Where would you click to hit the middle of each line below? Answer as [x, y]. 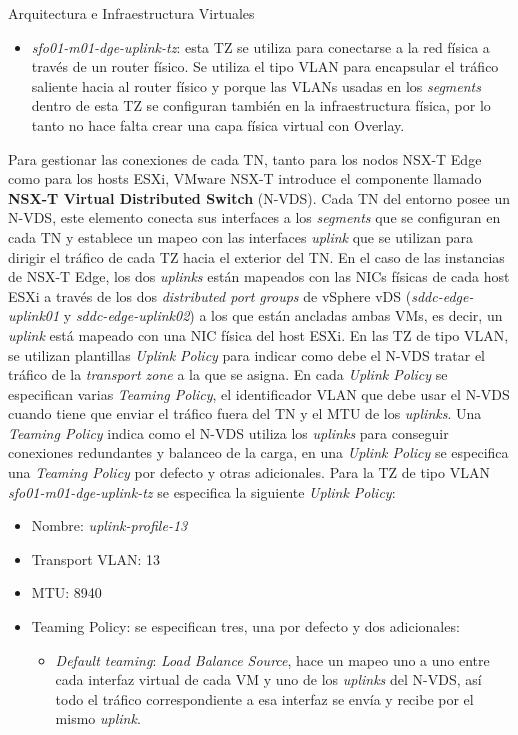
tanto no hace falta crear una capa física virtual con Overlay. [218, 124]
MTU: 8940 [66, 592]
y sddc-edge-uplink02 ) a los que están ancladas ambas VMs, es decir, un [283, 315]
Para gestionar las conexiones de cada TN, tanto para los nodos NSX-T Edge [245, 158]
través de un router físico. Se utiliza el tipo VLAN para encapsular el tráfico [265, 66]
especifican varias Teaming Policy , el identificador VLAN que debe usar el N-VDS [259, 393]
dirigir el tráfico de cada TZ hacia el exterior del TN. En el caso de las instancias [256, 256]
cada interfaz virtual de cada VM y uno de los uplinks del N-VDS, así [268, 679]
